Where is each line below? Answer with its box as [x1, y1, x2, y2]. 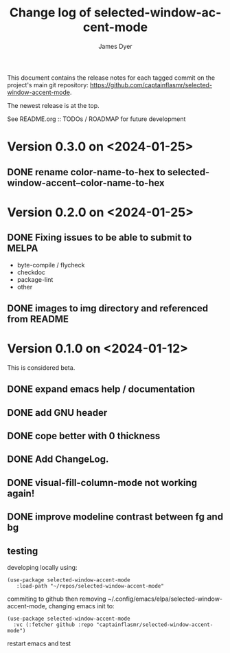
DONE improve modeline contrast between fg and [7, 511, 224, 523]
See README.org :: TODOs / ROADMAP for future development [7, 115, 186, 123]
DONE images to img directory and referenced [7, 302, 208, 314]
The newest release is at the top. [7, 101, 100, 109]
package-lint [16, 275, 54, 283]
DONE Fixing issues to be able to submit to [7, 232, 192, 243]
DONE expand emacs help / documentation [7, 384, 196, 395]
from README [7, 313, 69, 324]
